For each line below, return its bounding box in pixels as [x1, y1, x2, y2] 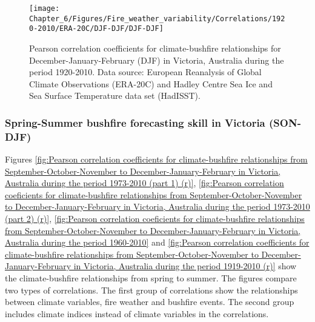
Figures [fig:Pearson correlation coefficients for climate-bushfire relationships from [5, 153, 308, 166]
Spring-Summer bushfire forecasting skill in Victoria [5, 115, 265, 130]
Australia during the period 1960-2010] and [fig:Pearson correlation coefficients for [5, 236, 310, 249]
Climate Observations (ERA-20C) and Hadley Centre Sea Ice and [29, 77, 273, 90]
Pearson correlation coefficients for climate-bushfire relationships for [29, 41, 281, 54]
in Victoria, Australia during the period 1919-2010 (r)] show [73, 260, 297, 272]
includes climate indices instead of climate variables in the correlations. [5, 307, 269, 320]
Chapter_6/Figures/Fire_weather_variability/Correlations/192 [29, 14, 285, 23]
